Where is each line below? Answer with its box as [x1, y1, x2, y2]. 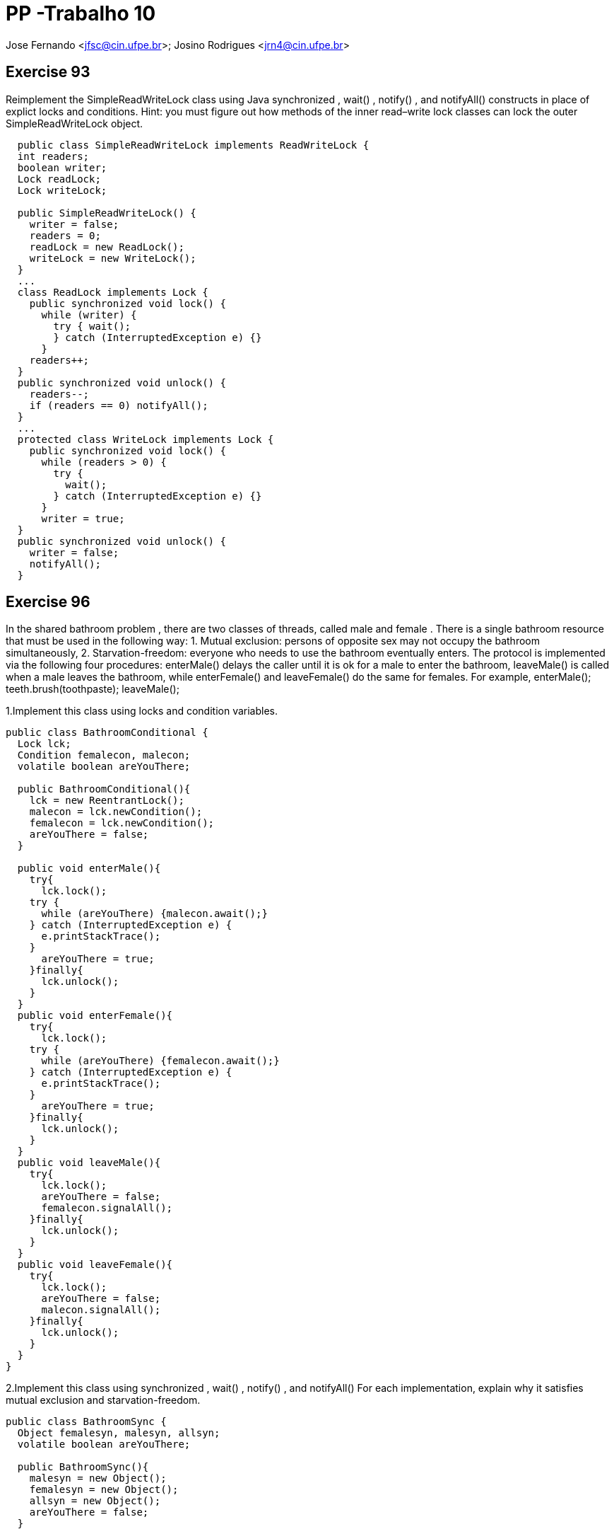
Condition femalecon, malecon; [17, 749, 191, 761]
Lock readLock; [17, 173, 101, 185]
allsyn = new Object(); [29, 1495, 161, 1507]
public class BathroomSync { [6, 1416, 167, 1428]
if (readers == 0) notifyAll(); [29, 399, 208, 411]
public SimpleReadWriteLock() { [17, 207, 196, 219]
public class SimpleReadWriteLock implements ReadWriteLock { [17, 139, 370, 151]
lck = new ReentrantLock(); [29, 795, 184, 807]
